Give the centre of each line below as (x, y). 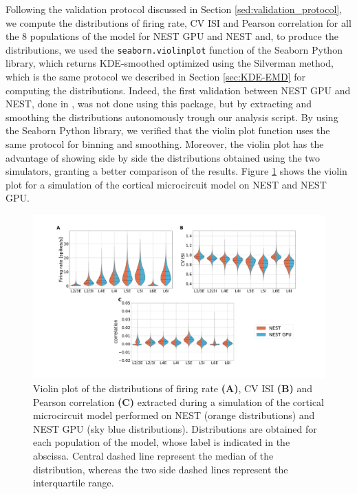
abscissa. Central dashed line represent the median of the (153, 456)
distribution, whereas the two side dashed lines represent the (161, 469)
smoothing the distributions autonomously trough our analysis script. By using (172, 117)
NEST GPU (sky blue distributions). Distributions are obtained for (175, 428)
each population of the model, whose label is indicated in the (162, 442)
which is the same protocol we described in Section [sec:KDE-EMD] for (155, 77)
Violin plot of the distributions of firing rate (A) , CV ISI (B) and (173, 388)
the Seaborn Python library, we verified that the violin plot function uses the (168, 130)
